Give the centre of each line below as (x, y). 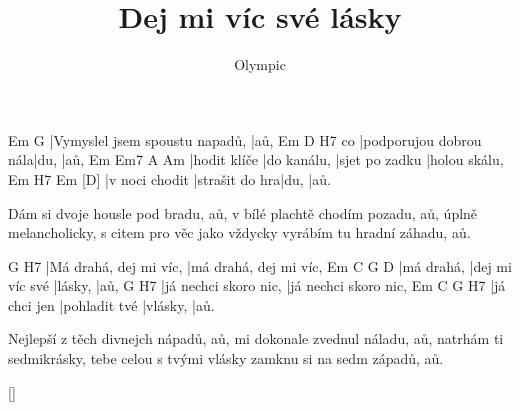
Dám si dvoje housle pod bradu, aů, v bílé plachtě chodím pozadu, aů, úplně (243, 212)
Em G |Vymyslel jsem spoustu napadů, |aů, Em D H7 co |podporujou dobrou (245, 139)
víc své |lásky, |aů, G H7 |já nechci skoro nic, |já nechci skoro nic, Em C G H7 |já (257, 285)
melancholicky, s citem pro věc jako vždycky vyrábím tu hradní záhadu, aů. (239, 232)
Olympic (260, 64)
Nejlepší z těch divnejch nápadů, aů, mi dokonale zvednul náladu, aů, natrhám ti (256, 338)
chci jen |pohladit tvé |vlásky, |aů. (111, 304)
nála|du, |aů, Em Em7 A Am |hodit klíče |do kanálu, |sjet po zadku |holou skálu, (256, 159)
